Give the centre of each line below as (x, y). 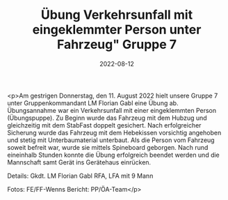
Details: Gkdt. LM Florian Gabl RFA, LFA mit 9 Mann (80, 176)
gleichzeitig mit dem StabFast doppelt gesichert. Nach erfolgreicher (104, 125)
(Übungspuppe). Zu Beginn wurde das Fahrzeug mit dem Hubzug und (107, 118)
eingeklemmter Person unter (117, 30)
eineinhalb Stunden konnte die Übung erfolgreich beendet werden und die (114, 155)
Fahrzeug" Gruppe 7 (117, 45)
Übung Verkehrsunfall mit (117, 15)
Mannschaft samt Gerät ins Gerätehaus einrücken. (79, 162)
